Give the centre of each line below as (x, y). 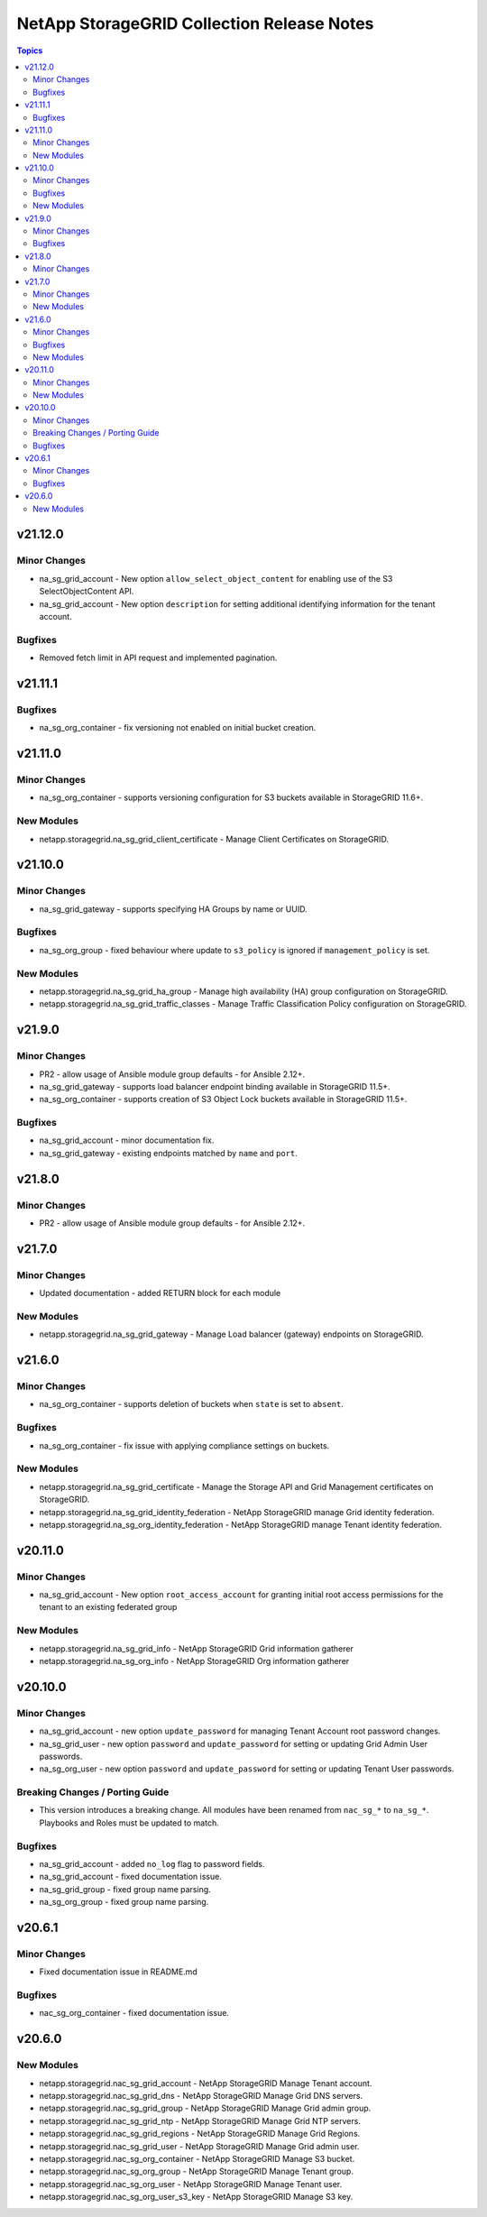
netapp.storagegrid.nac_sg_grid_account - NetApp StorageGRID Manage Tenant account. (206, 2083)
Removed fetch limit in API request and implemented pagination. (158, 658)
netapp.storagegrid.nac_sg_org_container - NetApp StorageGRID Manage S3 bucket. (197, 2158)
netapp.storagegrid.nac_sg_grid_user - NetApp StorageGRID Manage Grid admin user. (199, 2146)
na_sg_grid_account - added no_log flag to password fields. (152, 1863)
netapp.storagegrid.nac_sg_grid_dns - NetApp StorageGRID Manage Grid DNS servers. (201, 2095)
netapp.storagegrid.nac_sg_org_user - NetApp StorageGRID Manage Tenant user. (191, 2184)
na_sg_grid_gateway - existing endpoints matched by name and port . (168, 1153)
